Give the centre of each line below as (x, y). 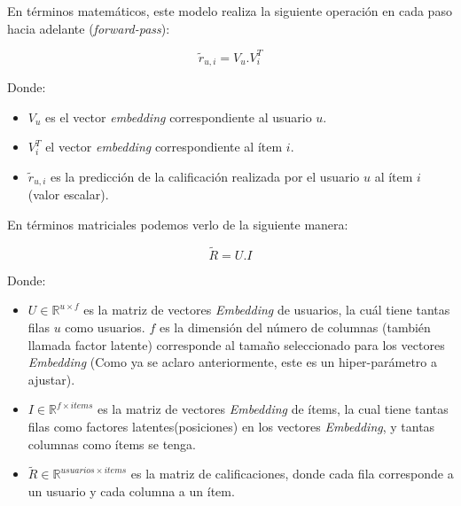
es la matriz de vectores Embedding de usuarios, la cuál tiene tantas (267, 310)
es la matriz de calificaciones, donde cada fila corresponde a (292, 474)
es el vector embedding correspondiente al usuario (179, 117)
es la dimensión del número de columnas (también (295, 327)
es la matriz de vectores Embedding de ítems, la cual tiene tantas (273, 409)
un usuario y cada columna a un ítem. (131, 490)
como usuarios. (105, 327)
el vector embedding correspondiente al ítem (164, 147)
